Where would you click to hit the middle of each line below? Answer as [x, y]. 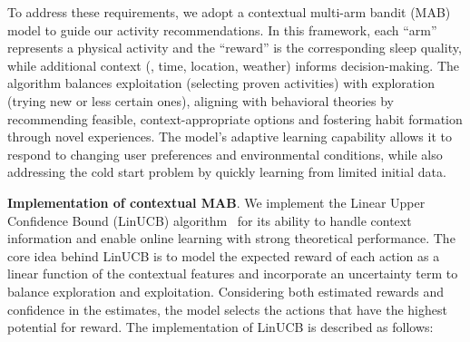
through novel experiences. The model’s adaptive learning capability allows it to [230, 137]
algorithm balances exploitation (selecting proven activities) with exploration [221, 83]
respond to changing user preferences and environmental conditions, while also [225, 154]
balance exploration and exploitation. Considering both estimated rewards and [226, 291]
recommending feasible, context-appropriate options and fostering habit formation [235, 118]
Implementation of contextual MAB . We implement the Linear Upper [216, 202]
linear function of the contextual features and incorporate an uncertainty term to [233, 274]
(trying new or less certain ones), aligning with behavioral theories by [201, 100]
